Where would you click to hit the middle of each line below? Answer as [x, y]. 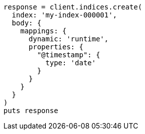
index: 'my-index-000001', [64, 15]
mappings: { [43, 31]
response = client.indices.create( [73, 7]
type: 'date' [71, 63]
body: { [26, 23]
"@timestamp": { [69, 55]
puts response [31, 111]
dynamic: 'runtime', [69, 39]
